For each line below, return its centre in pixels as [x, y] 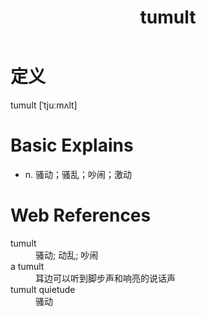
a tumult [27, 266]
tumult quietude [43, 289]
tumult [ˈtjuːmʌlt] [44, 105]
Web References [81, 215]
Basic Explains [72, 145]
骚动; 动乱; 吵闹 [67, 255]
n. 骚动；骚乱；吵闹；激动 [78, 174]
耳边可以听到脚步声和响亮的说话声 [105, 278]
